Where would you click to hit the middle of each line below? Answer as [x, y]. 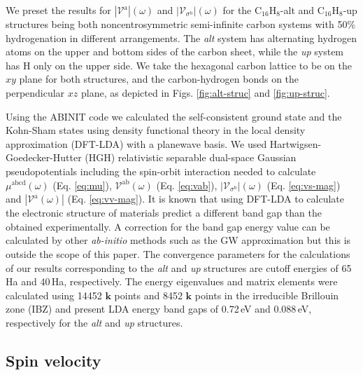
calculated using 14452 [54, 295]
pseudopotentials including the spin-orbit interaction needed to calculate [161, 171]
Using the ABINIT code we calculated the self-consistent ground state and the [174, 116]
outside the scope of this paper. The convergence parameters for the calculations [178, 253]
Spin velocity [54, 360]
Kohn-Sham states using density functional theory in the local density [156, 130]
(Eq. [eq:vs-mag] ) [304, 185]
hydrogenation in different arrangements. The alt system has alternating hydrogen [181, 37]
